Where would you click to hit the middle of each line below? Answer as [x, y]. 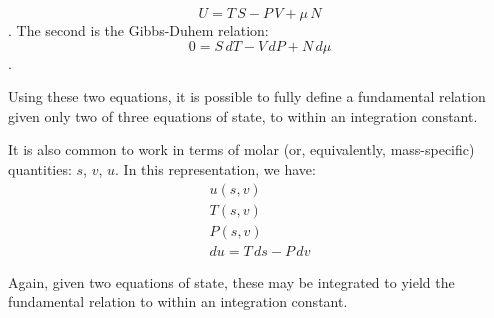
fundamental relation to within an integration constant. [178, 301]
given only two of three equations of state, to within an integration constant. [243, 115]
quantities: [40, 168]
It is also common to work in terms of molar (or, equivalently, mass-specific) [241, 149]
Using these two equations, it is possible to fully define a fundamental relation [247, 96]
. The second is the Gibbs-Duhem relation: [138, 30]
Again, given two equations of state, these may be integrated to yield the [231, 281]
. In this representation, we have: [215, 168]
